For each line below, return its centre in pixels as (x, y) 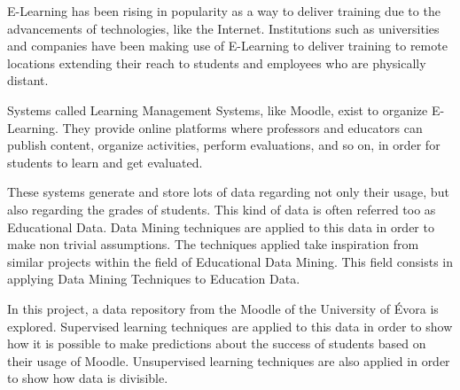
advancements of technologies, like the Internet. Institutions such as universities (223, 28)
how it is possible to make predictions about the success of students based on (217, 343)
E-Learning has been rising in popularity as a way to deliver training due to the (224, 11)
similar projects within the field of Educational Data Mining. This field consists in (230, 261)
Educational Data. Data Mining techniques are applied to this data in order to (221, 226)
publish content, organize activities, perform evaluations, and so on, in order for (224, 145)
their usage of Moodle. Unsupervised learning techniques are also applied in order (229, 360)
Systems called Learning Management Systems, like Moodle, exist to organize (218, 109)
